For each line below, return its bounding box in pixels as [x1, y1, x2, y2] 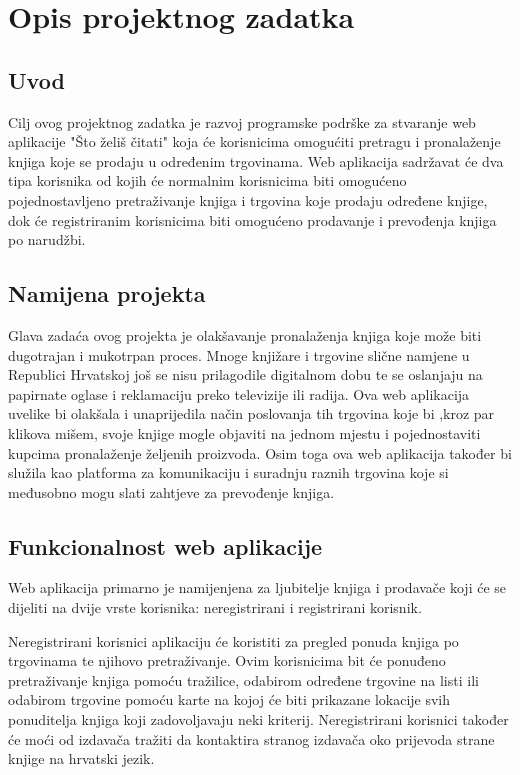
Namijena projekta [8, 278, 206, 309]
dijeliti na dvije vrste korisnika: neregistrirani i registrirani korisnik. [8, 597, 422, 618]
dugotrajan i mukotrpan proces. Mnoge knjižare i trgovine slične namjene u [8, 344, 470, 365]
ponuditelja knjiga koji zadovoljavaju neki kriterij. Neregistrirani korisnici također [8, 709, 509, 730]
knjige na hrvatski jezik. [8, 748, 155, 769]
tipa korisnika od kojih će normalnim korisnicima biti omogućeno [8, 170, 407, 191]
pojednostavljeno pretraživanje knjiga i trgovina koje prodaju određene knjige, [8, 189, 488, 210]
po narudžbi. [8, 229, 86, 250]
